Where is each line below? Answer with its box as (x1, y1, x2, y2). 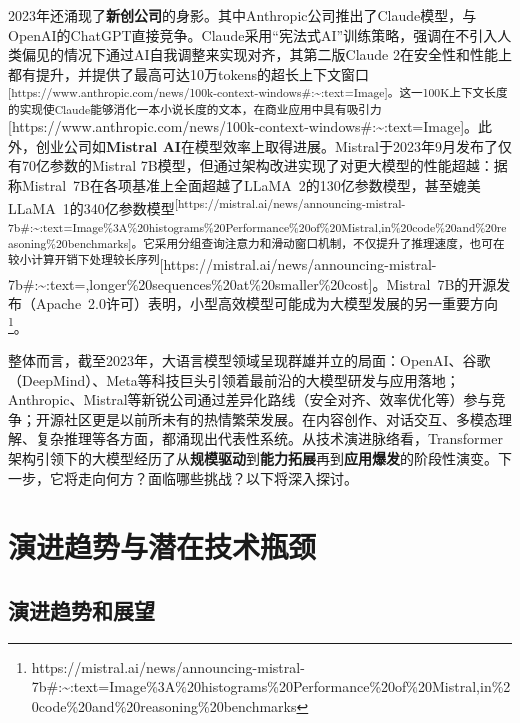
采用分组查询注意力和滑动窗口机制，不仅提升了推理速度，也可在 (154, 234, 505, 251)
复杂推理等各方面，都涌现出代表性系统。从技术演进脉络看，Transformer (35, 428, 503, 449)
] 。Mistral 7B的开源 (368, 273, 497, 294)
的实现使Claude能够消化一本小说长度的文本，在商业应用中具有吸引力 (8, 100, 382, 117)
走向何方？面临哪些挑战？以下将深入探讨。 (77, 467, 358, 488)
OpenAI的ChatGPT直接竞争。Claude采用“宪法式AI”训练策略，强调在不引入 (8, 24, 498, 45)
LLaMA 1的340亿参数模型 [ (8, 195, 179, 219)
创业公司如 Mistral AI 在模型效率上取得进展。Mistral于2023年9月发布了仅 (35, 135, 513, 156)
